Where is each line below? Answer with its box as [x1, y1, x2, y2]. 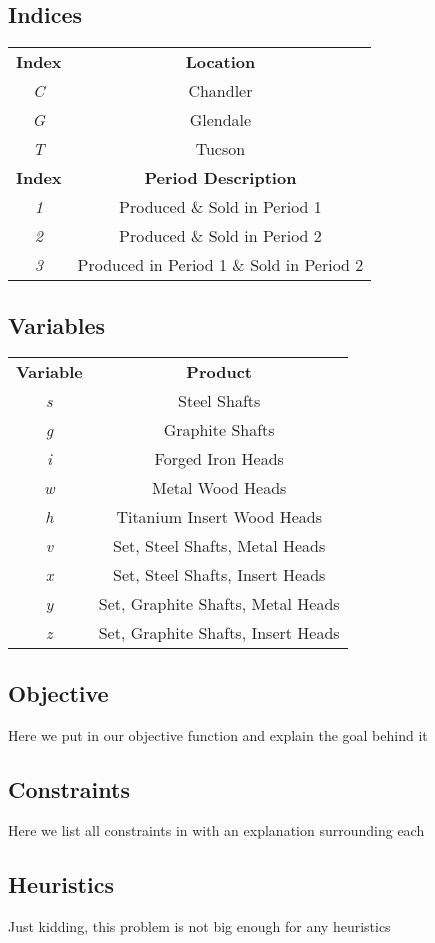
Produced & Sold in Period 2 [119, 224, 322, 248]
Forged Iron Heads [154, 447, 284, 471]
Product [186, 360, 253, 384]
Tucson [195, 137, 246, 161]
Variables [8, 309, 106, 340]
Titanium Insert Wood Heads [116, 505, 322, 529]
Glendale [189, 108, 252, 132]
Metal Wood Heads [152, 476, 287, 500]
